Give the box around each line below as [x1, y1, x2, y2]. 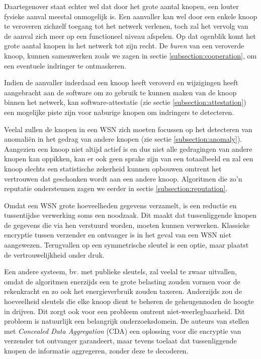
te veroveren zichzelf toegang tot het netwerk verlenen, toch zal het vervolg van [4, 21, 248, 31]
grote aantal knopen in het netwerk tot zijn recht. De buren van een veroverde [4, 40, 244, 51]
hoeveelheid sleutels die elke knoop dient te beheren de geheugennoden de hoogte [4, 296, 254, 307]
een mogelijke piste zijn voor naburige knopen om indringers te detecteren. [4, 106, 234, 117]
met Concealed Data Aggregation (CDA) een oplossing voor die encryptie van [4, 325, 241, 336]
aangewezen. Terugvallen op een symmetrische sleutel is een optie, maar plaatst [4, 240, 249, 250]
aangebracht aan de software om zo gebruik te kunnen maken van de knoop [4, 87, 237, 97]
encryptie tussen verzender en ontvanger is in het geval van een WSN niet [4, 229, 231, 240]
